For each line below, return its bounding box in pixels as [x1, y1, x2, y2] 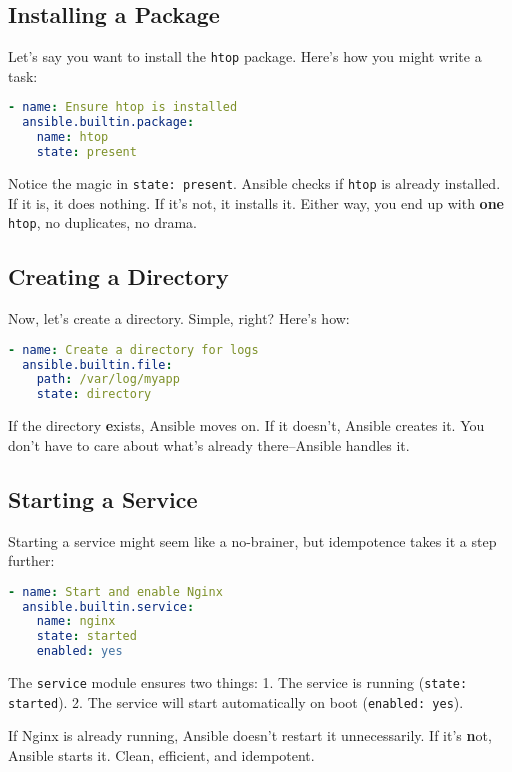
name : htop [36, 130, 109, 145]
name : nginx [36, 614, 116, 629]
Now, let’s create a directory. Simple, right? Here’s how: [8, 308, 350, 329]
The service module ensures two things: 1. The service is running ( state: [8, 672, 468, 693]
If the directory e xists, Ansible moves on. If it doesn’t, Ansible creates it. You [8, 415, 485, 436]
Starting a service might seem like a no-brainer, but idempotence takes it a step [8, 530, 497, 551]
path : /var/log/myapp [36, 372, 180, 387]
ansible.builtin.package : [22, 115, 195, 130]
